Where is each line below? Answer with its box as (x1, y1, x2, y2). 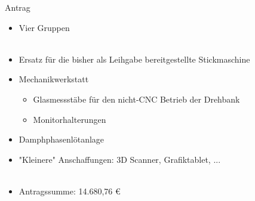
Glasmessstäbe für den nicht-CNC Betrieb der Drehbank (33, 92, 240, 105)
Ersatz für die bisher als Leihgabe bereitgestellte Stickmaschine (19, 52, 250, 65)
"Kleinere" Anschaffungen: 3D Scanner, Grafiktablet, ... (19, 153, 221, 165)
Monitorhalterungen (33, 113, 106, 125)
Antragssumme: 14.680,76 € (19, 184, 121, 197)
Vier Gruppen (19, 21, 70, 33)
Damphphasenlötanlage (19, 133, 105, 146)
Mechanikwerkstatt (19, 73, 89, 85)
